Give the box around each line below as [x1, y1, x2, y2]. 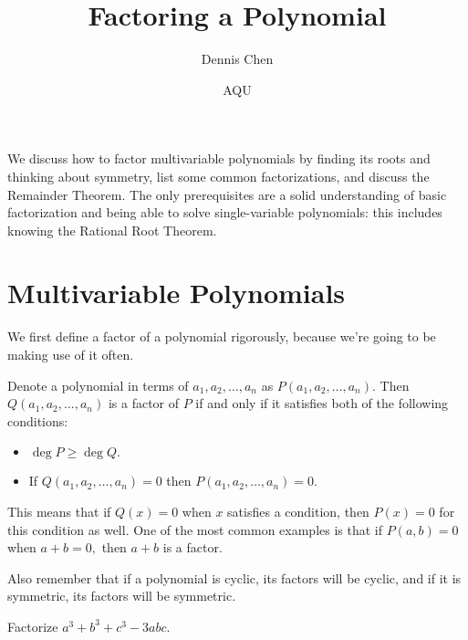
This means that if [7, 501, 111, 520]
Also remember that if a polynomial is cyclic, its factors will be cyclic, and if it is [7, 568, 462, 587]
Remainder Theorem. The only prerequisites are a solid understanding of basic [7, 184, 447, 204]
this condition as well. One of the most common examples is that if [7, 519, 383, 539]
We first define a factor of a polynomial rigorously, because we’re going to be [7, 327, 436, 346]
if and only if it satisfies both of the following [195, 393, 449, 413]
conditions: [7, 411, 68, 430]
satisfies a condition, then [227, 501, 369, 520]
